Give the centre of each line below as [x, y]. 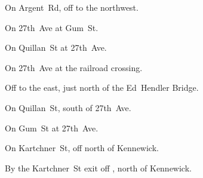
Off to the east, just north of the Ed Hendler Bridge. [102, 88]
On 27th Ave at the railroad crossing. [74, 67]
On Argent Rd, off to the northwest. [72, 7]
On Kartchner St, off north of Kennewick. [82, 148]
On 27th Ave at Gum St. [52, 27]
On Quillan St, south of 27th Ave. [68, 107]
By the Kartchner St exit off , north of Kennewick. [98, 168]
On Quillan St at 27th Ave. [56, 47]
